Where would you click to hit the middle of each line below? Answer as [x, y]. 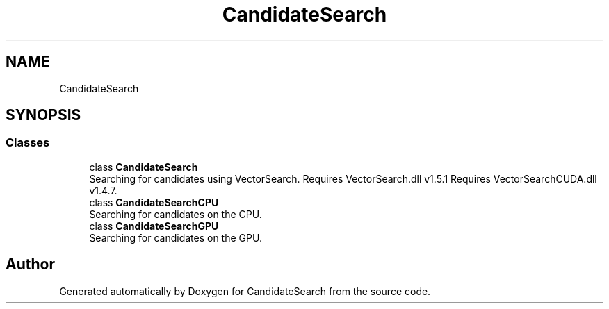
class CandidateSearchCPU [154, 202]
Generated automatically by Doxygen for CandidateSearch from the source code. [245, 291]
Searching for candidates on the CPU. [176, 214]
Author [30, 265]
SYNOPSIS [43, 115]
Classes [28, 143]
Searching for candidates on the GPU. [176, 237]
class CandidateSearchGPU [154, 226]
